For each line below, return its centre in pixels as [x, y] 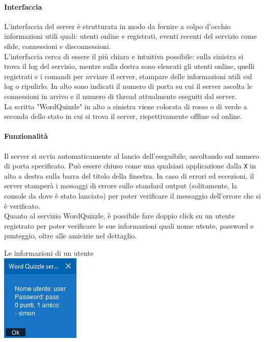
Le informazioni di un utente [49, 252]
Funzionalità [26, 136]
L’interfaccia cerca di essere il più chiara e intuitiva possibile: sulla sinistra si [124, 56]
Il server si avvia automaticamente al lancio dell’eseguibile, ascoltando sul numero [132, 155]
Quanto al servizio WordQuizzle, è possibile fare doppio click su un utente [120, 216]
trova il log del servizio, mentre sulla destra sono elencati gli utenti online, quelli [129, 66]
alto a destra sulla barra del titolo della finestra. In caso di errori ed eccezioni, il [129, 175]
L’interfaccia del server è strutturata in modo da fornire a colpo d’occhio [117, 26]
